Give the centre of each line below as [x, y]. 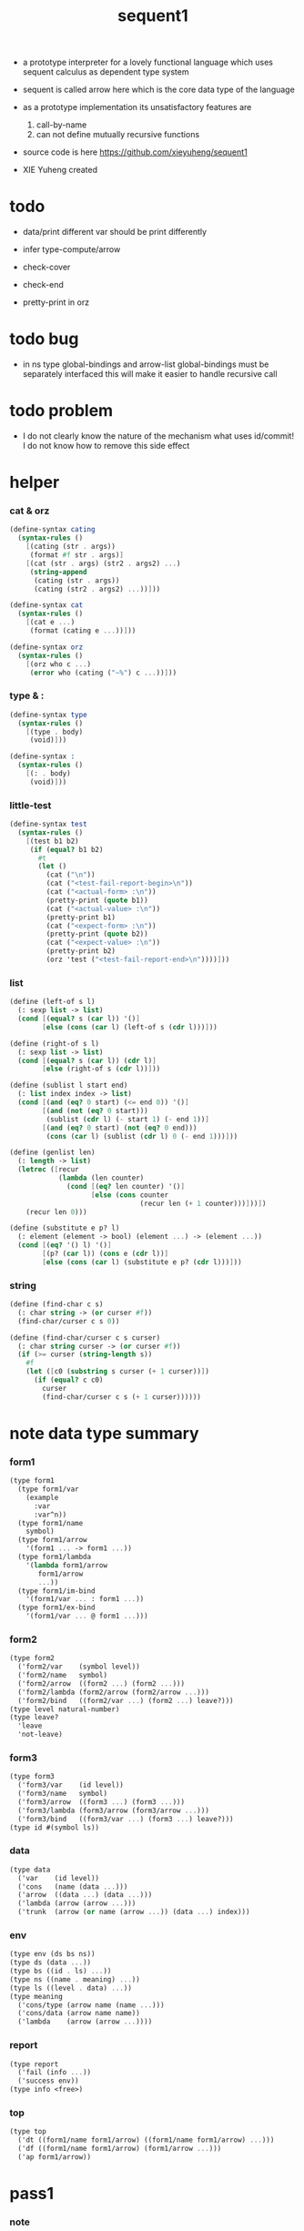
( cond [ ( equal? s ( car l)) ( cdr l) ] [87, 1060]
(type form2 [32, 1658]
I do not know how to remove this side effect [106, 446]
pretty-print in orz [56, 302]
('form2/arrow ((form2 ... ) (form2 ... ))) [101, 1683]
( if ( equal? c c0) [68, 1380]
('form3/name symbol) [62, 1794]
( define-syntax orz [46, 647]
